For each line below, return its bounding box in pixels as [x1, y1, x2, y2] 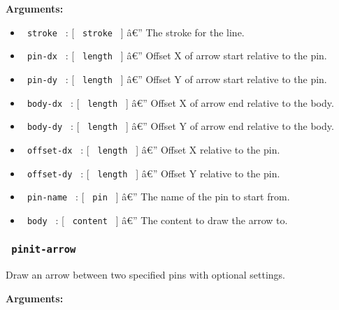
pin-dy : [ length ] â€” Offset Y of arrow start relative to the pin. [27, 71, 327, 86]
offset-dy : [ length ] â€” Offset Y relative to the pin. [27, 165, 280, 180]
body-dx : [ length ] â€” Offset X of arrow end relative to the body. [27, 95, 334, 110]
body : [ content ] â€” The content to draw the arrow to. [27, 212, 288, 227]
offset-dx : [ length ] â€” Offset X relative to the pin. [27, 142, 280, 156]
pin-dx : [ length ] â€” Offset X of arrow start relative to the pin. [27, 48, 327, 63]
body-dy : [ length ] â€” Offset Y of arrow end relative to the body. [27, 119, 334, 133]
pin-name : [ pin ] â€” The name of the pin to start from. [27, 189, 290, 204]
